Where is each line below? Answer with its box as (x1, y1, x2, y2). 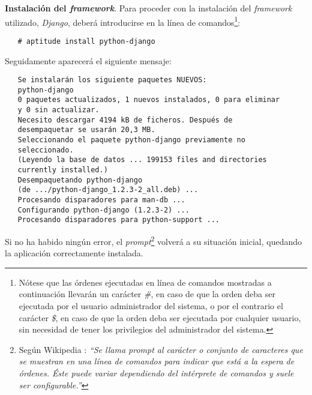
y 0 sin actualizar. (17, 106, 100, 115)
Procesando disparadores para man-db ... (17, 195, 185, 204)
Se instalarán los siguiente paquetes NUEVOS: (17, 76, 207, 85)
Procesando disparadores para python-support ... (17, 216, 220, 225)
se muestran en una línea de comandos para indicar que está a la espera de (19, 355, 295, 367)
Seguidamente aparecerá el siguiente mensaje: (5, 54, 172, 67)
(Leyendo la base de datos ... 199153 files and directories (17, 155, 267, 164)
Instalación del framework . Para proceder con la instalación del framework (5, 2, 292, 14)
